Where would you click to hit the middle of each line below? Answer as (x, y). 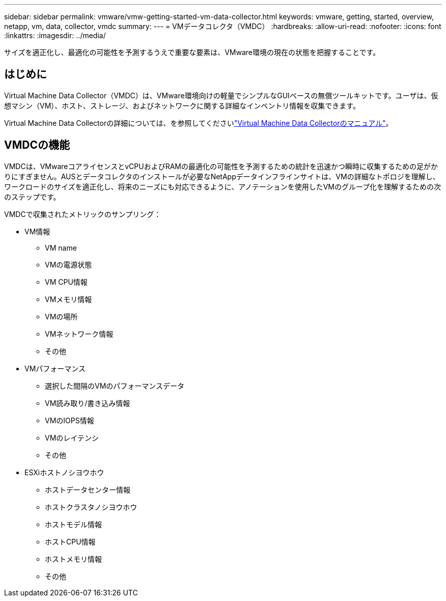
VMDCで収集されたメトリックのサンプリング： (83, 214)
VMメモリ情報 (68, 299)
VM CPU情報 (66, 282)
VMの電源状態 (68, 264)
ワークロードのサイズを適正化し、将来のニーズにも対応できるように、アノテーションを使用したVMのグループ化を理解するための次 (223, 186)
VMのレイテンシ (72, 438)
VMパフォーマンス (55, 368)
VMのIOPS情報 (69, 420)
